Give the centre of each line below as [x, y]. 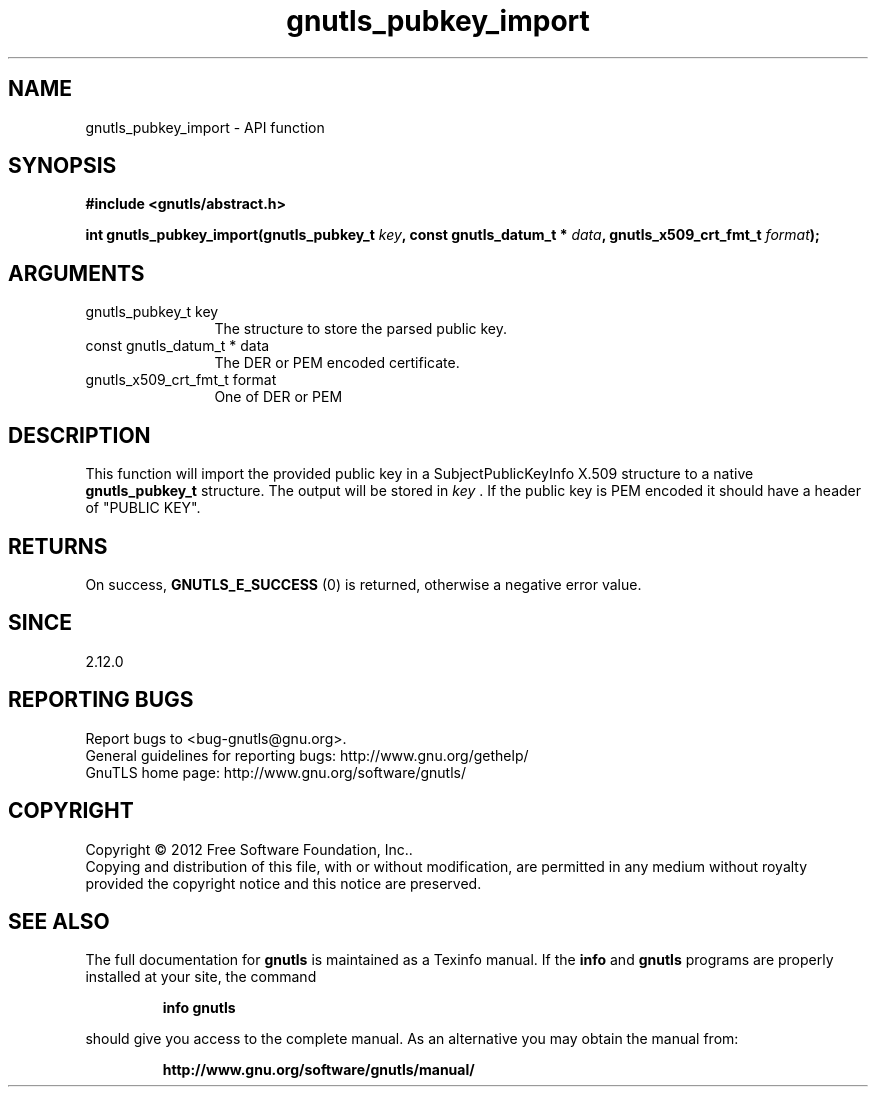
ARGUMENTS [76, 273]
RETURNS [58, 546]
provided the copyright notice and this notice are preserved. [283, 883]
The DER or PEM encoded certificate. [337, 363]
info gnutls [199, 1008]
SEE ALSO [59, 921]
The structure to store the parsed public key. [361, 329]
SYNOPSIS [62, 166]
